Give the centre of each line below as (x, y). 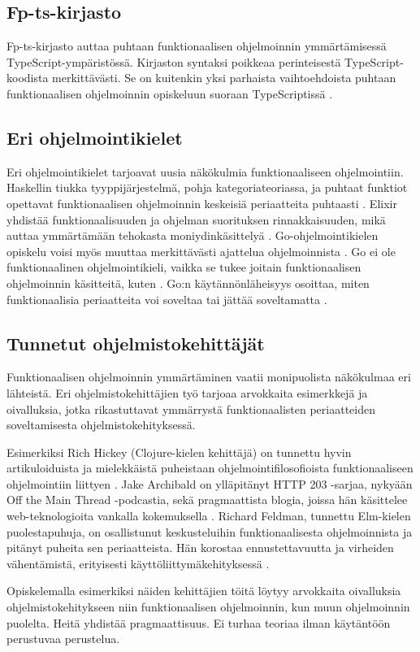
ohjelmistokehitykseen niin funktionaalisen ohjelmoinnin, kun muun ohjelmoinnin (208, 607)
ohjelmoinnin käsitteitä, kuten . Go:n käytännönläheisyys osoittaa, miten (188, 283)
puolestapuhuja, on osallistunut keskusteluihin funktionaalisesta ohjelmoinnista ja (210, 531)
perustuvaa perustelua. (63, 639)
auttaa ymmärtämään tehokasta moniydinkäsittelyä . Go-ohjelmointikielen (193, 235)
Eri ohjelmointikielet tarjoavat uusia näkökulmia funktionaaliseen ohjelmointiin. (205, 171)
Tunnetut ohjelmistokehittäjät (136, 343)
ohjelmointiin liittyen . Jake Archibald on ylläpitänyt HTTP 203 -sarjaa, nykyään (210, 483)
